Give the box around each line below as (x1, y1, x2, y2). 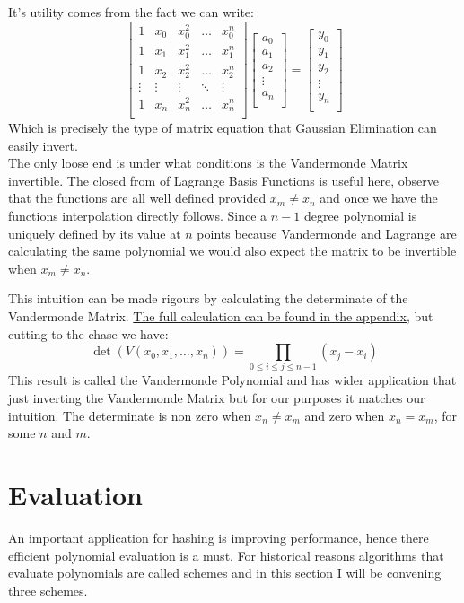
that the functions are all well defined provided (8, 188, 267, 207)
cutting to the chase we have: (8, 324, 169, 343)
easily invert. (8, 135, 78, 154)
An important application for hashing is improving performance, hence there (8, 528, 429, 546)
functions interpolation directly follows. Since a (8, 206, 267, 224)
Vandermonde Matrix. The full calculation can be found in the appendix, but (8, 306, 433, 325)
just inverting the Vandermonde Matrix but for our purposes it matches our (8, 389, 425, 407)
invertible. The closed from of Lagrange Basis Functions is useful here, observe (8, 170, 440, 189)
